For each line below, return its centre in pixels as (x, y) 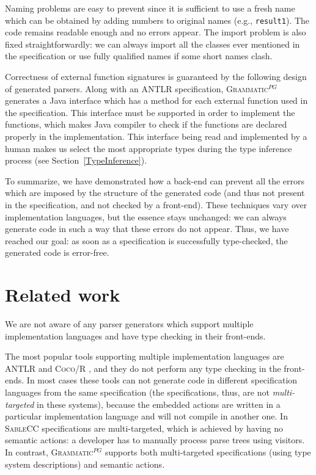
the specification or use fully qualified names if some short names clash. (139, 56)
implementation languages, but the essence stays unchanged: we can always (146, 216)
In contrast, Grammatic (49, 452)
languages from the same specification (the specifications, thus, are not (137, 392)
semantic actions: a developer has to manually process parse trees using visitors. (155, 440)
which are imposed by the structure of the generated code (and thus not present (155, 193)
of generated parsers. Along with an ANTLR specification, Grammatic (137, 88)
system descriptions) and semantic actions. (85, 464)
